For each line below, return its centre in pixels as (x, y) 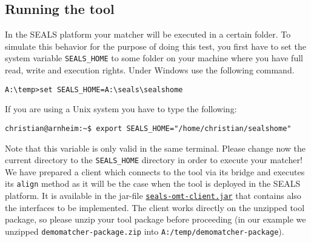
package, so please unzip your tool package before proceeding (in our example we (155, 219)
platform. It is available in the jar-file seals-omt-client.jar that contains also (153, 196)
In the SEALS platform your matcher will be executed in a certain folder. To (148, 34)
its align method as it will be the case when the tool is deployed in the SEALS (153, 183)
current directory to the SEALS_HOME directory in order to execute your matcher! (154, 160)
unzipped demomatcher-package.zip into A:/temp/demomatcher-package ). (145, 231)
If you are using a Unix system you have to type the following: (121, 109)
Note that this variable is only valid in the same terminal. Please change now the (155, 148)
